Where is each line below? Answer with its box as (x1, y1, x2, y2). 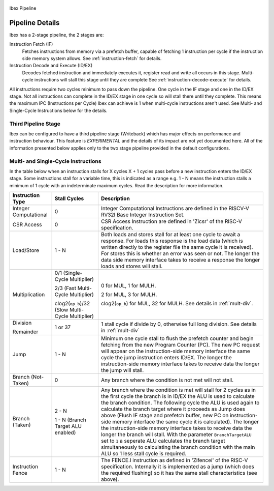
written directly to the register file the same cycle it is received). (100, 244, 253, 251)
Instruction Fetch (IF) (9, 41, 53, 47)
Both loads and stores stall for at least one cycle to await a (100, 231, 241, 238)
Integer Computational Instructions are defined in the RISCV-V (100, 205, 250, 212)
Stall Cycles (54, 195, 84, 202)
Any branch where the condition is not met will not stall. (100, 377, 234, 384)
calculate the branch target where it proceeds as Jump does (100, 406, 246, 413)
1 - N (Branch (54, 416, 86, 423)
